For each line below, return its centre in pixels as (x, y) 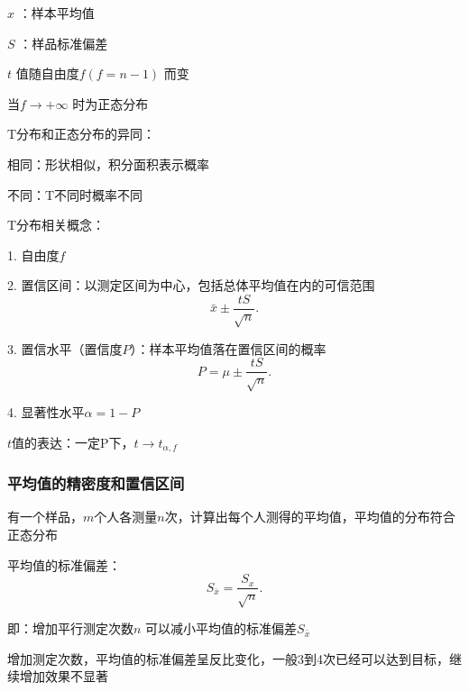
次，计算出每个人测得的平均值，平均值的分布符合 (310, 517)
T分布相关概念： (56, 225)
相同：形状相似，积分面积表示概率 (108, 164)
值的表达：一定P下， (73, 442)
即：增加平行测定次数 (70, 628)
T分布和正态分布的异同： (82, 134)
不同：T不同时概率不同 (75, 194)
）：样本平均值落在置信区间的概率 (228, 348)
